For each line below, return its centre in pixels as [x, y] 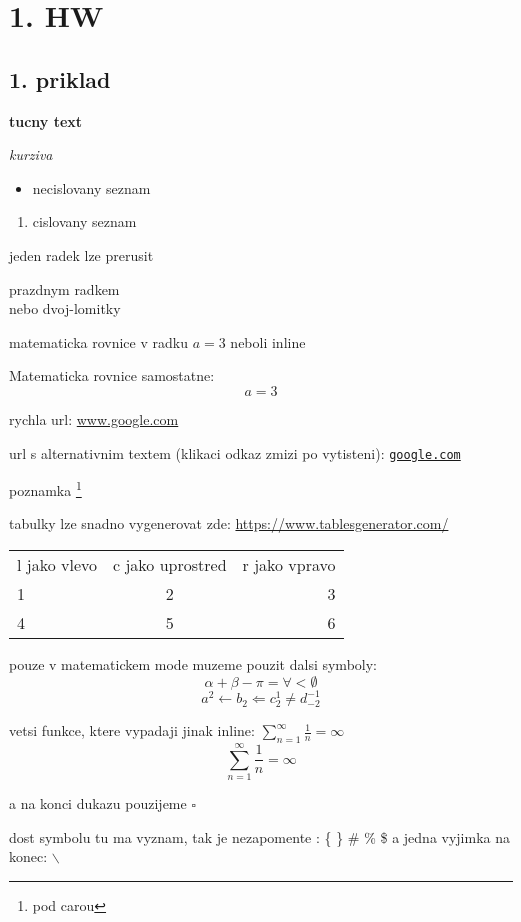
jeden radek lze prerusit [81, 254]
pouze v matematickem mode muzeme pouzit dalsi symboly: [193, 664]
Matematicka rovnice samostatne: [112, 375]
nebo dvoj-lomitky [65, 308]
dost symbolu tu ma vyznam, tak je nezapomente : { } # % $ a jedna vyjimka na [260, 836]
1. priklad [60, 78]
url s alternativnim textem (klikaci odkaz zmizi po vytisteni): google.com [235, 452]
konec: [28, 856]
